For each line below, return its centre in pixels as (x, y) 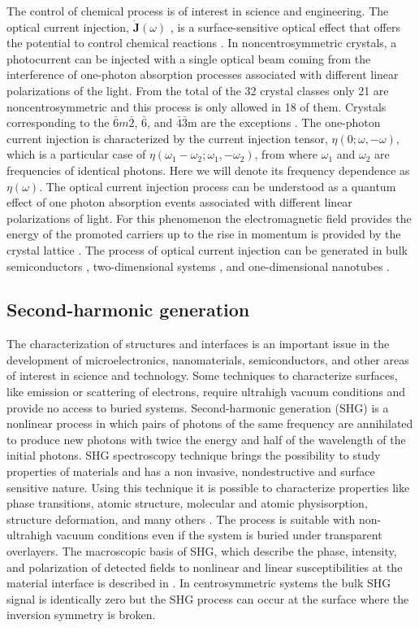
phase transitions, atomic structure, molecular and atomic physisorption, (187, 503)
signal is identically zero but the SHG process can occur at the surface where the (208, 598)
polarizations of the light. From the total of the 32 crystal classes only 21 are (198, 90)
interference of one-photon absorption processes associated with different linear (203, 74)
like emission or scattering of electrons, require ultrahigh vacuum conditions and (206, 392)
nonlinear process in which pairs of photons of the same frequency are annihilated (210, 423)
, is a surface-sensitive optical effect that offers (285, 26)
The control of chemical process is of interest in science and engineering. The (198, 11)
